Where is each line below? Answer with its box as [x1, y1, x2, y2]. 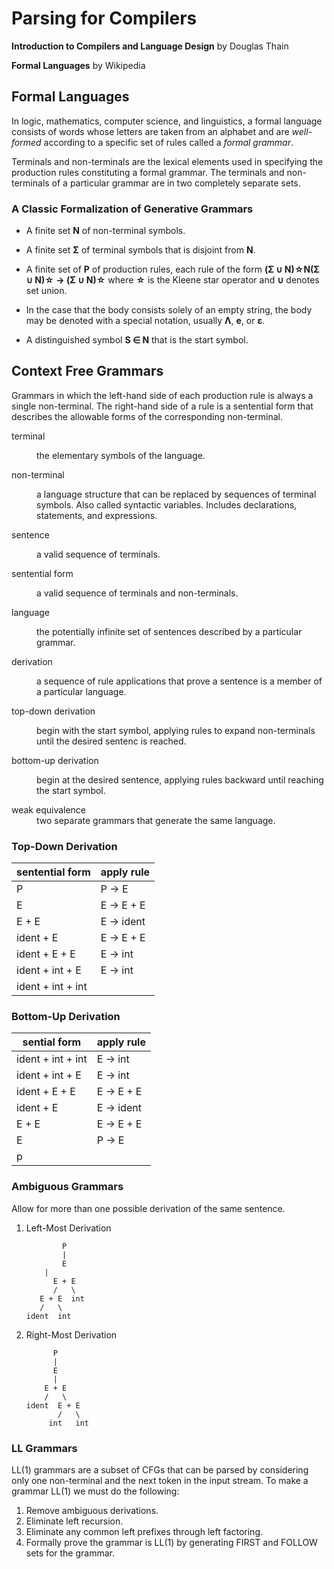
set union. [25, 285, 68, 297]
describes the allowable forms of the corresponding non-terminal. [11, 410, 283, 422]
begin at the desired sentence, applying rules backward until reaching [36, 773, 324, 786]
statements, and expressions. [36, 509, 158, 521]
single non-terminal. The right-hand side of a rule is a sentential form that [11, 400, 314, 412]
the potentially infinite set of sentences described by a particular [36, 625, 303, 637]
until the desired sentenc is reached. [36, 735, 187, 747]
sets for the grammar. [25, 1547, 115, 1559]
